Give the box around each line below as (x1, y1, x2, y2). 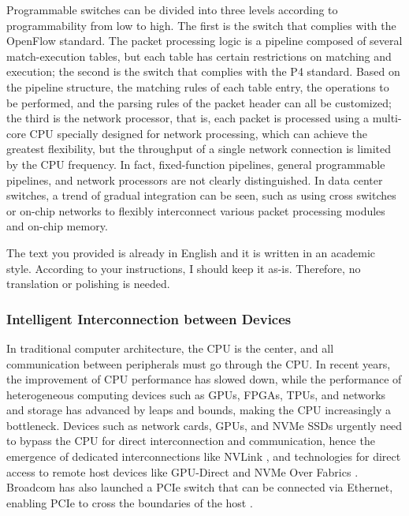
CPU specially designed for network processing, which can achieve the (29, 125, 367, 141)
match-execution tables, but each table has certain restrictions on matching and (6, 47, 392, 64)
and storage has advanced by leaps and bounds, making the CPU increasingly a (6, 402, 391, 418)
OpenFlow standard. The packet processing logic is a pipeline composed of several (6, 32, 403, 49)
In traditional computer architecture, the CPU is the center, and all (6, 339, 334, 356)
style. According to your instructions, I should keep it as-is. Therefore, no (6, 260, 361, 276)
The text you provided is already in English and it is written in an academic (6, 244, 376, 260)
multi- (372, 110, 402, 126)
